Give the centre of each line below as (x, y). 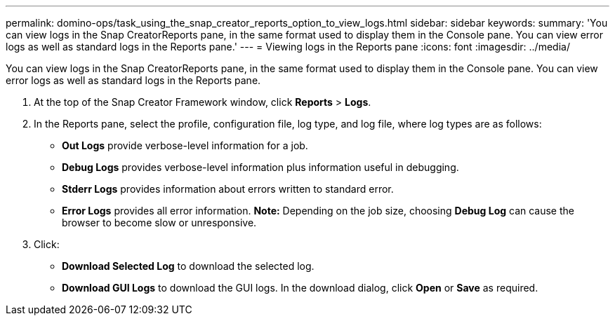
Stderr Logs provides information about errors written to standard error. (228, 189)
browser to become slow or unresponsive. (159, 223)
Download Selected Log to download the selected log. (188, 266)
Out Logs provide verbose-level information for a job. (185, 145)
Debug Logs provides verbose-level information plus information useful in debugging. (260, 167)
